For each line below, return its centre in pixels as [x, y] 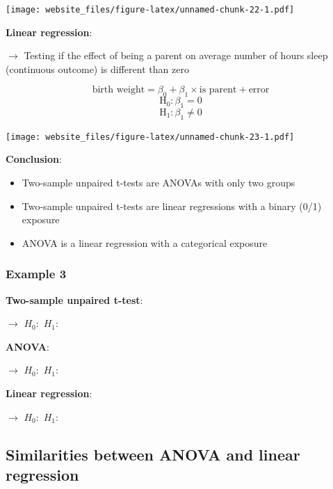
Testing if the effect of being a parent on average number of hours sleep [176, 55]
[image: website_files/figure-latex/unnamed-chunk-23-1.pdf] [150, 137]
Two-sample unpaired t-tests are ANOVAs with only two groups [159, 183]
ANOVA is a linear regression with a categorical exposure [145, 242]
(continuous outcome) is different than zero [97, 69]
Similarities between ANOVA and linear [153, 454]
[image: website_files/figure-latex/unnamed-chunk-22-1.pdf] [150, 10]
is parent [218, 90]
